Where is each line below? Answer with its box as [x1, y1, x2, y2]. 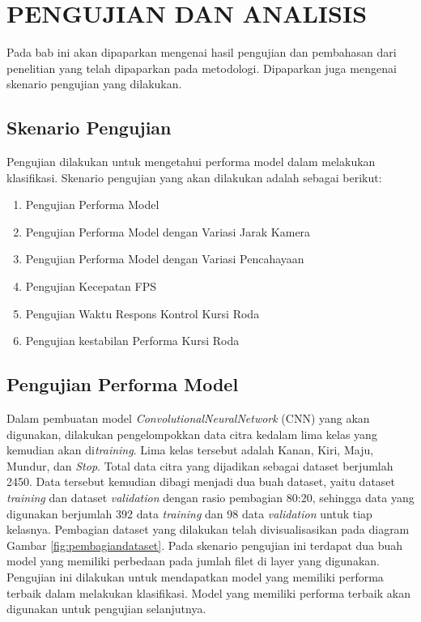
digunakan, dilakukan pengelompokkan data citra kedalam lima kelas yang [6, 425, 377, 442]
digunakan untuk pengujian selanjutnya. [6, 600, 206, 617]
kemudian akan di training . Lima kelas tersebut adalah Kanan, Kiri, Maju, [6, 441, 374, 458]
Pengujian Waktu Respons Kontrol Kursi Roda [25, 305, 260, 322]
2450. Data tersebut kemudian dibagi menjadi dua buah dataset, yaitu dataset [6, 473, 396, 490]
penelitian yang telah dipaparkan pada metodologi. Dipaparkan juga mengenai [6, 59, 397, 76]
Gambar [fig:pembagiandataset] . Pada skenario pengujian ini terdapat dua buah [6, 536, 403, 553]
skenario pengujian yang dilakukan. [6, 75, 182, 92]
